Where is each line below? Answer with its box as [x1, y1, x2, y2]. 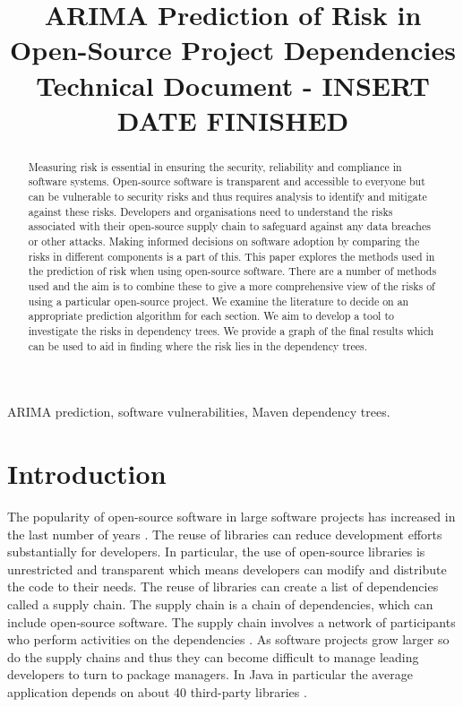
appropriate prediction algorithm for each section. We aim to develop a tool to [28, 308, 394, 323]
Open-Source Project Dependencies [10, 31, 456, 68]
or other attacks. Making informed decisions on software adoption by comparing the [28, 234, 420, 249]
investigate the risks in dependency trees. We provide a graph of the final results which [28, 323, 434, 338]
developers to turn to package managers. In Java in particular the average [7, 665, 413, 684]
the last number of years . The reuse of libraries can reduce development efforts [7, 524, 442, 543]
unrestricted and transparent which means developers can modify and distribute [7, 559, 447, 578]
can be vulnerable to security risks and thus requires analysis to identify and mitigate [28, 189, 427, 204]
